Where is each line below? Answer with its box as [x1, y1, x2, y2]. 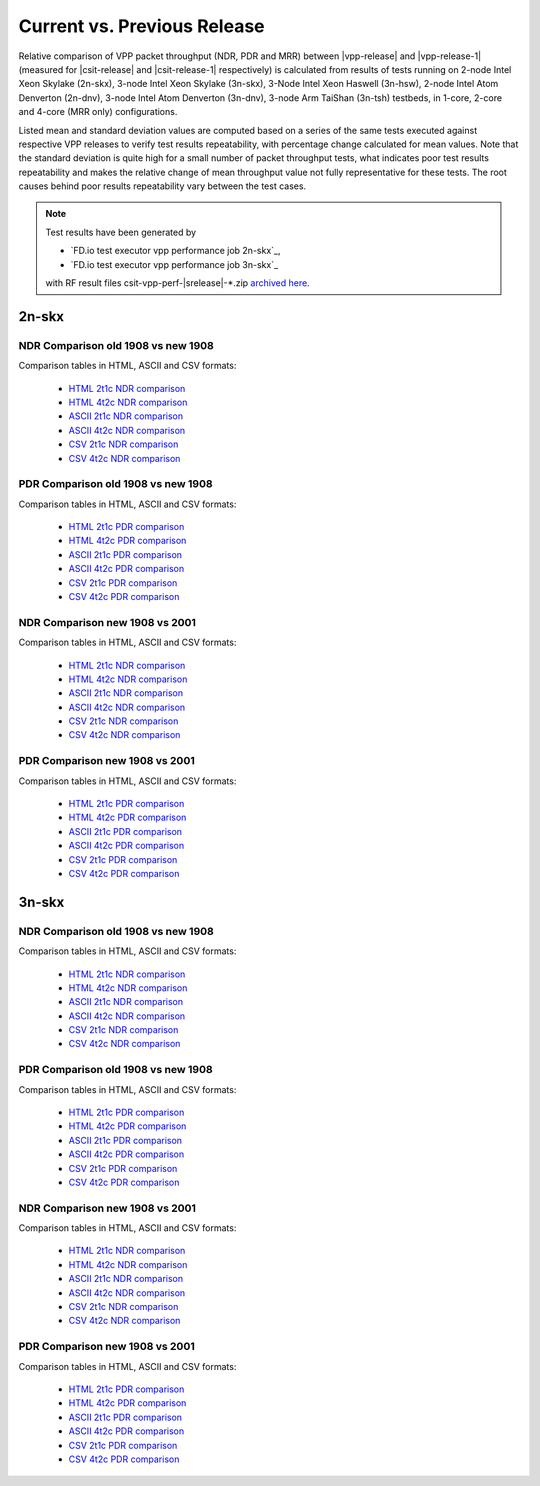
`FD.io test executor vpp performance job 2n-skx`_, [70, 245, 281, 257]
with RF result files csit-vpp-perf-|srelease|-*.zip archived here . [45, 277, 310, 289]
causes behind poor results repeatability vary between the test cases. [18, 180, 307, 192]
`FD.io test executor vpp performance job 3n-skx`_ [70, 258, 279, 270]
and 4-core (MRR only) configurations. [18, 106, 178, 118]
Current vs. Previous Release [18, 15, 265, 37]
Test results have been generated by [45, 226, 197, 238]
